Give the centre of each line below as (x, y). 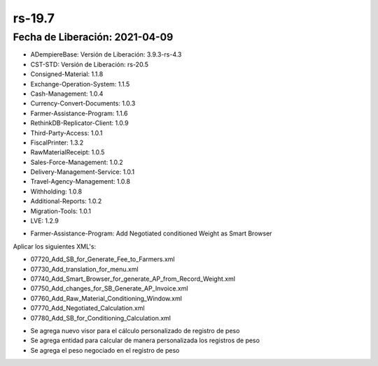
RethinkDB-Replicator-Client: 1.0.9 (79, 123)
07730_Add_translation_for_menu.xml (85, 269)
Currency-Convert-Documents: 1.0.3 (83, 103)
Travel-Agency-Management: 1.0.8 (80, 182)
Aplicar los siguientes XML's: (55, 246)
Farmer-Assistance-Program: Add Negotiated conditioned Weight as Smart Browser (151, 233)
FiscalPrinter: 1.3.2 (57, 142)
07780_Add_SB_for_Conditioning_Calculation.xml (101, 318)
